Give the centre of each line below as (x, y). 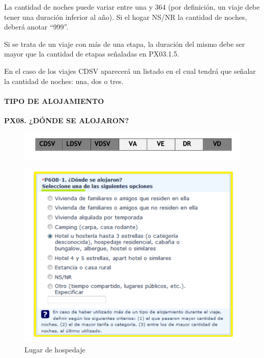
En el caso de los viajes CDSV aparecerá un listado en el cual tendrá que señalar (130, 71)
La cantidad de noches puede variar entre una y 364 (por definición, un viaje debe (132, 7)
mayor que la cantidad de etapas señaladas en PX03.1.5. (92, 54)
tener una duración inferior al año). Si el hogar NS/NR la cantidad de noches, (126, 17)
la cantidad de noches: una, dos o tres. (64, 81)
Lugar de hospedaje (55, 349)
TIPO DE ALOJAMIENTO (54, 101)
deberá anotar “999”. (36, 27)
